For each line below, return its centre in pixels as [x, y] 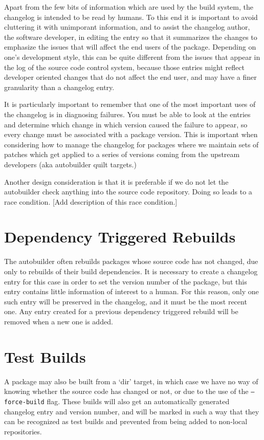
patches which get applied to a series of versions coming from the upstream [122, 154]
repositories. [23, 431]
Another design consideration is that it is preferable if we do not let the [116, 181]
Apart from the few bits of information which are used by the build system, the [129, 7]
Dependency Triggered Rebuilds [120, 237]
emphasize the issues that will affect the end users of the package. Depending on [130, 47]
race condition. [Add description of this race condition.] [91, 201]
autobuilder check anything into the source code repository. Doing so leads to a [128, 192]
